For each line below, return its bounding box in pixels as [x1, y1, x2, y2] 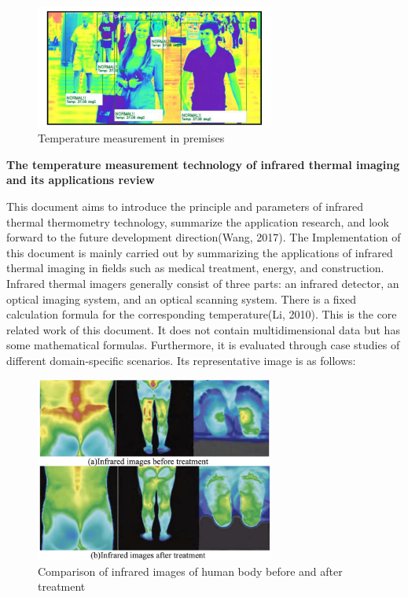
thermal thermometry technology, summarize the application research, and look [6, 213, 389, 230]
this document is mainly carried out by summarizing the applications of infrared [6, 244, 393, 260]
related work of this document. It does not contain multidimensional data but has [6, 321, 400, 337]
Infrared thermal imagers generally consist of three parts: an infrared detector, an [6, 275, 399, 291]
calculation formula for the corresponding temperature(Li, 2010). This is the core [6, 306, 397, 322]
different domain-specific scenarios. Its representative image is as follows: [6, 352, 356, 368]
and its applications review [6, 171, 155, 188]
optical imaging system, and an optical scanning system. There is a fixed [6, 290, 356, 307]
